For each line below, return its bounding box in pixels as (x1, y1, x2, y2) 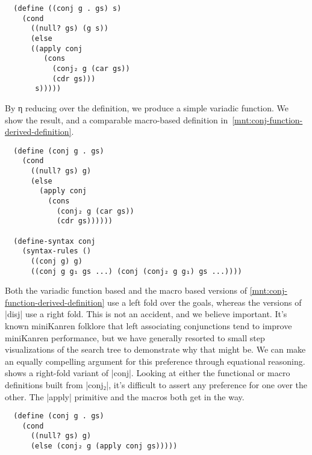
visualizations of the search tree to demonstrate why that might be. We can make (5, 343, 306, 356)
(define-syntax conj (13, 237, 96, 246)
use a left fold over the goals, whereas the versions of (107, 296, 302, 308)
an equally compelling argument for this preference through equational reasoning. (5, 354, 305, 367)
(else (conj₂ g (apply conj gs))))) (30, 442, 178, 451)
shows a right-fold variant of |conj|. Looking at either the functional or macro (5, 367, 290, 379)
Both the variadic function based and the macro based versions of (5, 284, 247, 297)
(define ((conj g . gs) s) (13, 4, 122, 13)
